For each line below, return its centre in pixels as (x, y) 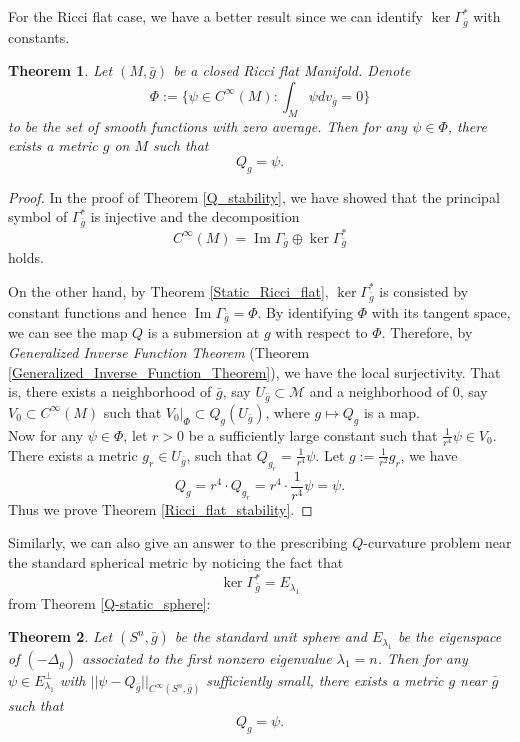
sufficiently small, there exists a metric (325, 679)
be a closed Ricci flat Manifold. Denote (292, 70)
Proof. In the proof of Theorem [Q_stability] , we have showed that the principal (254, 196)
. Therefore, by (427, 332)
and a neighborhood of (378, 391)
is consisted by (424, 290)
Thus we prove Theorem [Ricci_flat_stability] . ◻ (160, 508)
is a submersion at (203, 332)
